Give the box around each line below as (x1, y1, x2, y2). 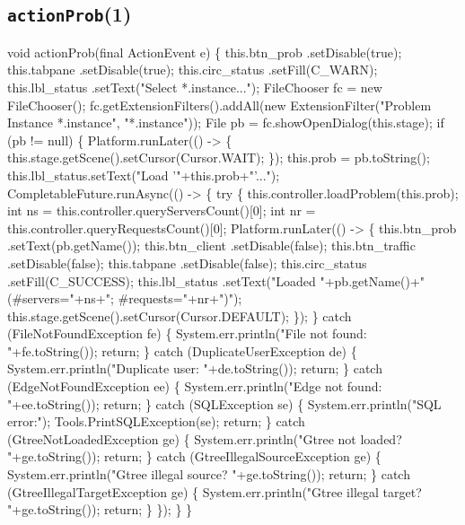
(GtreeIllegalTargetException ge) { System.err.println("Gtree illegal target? (7, 482, 422, 501)
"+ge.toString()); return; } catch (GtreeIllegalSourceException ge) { (7, 447, 382, 466)
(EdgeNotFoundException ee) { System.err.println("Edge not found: (7, 377, 382, 396)
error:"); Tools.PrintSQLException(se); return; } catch (7, 412, 305, 431)
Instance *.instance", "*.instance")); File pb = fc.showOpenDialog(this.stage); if (7, 113, 444, 132)
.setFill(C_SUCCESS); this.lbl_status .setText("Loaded (7, 271, 316, 290)
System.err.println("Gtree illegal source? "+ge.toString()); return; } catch (7, 465, 410, 484)
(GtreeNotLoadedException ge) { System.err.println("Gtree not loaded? (7, 429, 402, 448)
